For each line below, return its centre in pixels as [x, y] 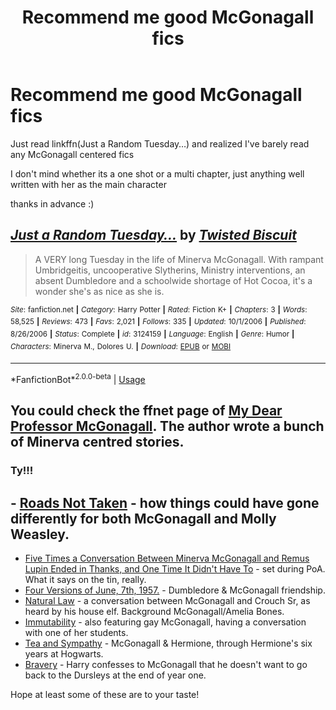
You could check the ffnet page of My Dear [146, 411]
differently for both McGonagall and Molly [143, 518]
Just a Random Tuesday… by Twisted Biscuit [153, 235]
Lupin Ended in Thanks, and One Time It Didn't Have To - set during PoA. [175, 569]
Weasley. [40, 534]
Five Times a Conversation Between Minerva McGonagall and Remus [167, 558]
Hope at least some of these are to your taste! [105, 695]
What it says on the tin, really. [85, 580]
